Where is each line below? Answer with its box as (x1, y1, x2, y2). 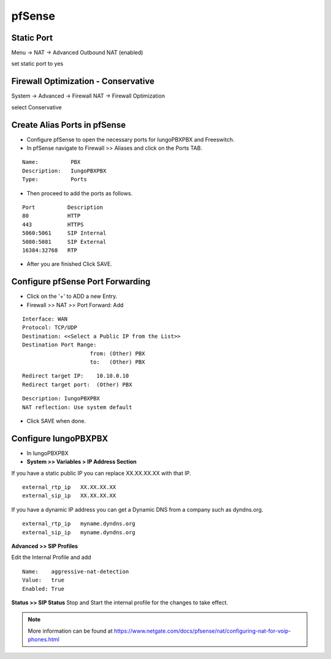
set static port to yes (11, 60, 64, 68)
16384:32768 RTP (22, 246, 78, 254)
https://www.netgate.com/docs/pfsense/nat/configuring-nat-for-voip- (113, 627, 291, 634)
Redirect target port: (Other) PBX (22, 381, 132, 388)
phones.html (28, 636, 59, 643)
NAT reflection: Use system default (22, 404, 132, 411)
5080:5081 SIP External (22, 238, 107, 245)
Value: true (22, 577, 64, 583)
